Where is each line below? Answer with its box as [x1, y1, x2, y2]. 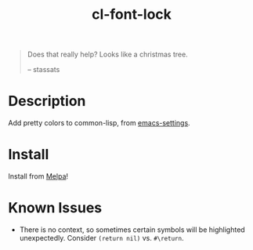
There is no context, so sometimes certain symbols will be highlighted [19, 225, 245, 234]
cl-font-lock [91, 5, 172, 24]
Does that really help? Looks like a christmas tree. [27, 49, 188, 60]
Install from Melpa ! [8, 172, 69, 181]
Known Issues [8, 199, 103, 217]
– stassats [27, 65, 60, 74]
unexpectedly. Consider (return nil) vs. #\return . [19, 234, 184, 242]
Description [8, 92, 86, 111]
